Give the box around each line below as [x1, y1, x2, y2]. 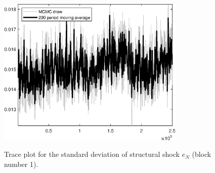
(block [192, 149, 211, 159]
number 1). [4, 158, 38, 169]
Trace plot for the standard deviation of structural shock [4, 149, 180, 159]
